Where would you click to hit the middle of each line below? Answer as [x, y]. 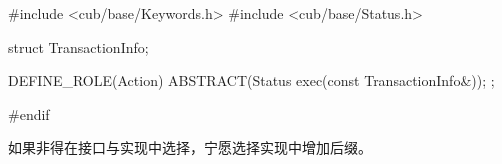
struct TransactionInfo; [78, 46]
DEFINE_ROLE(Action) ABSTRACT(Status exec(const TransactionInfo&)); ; [251, 80]
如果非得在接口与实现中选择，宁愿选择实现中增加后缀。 [190, 147]
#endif [29, 113]
